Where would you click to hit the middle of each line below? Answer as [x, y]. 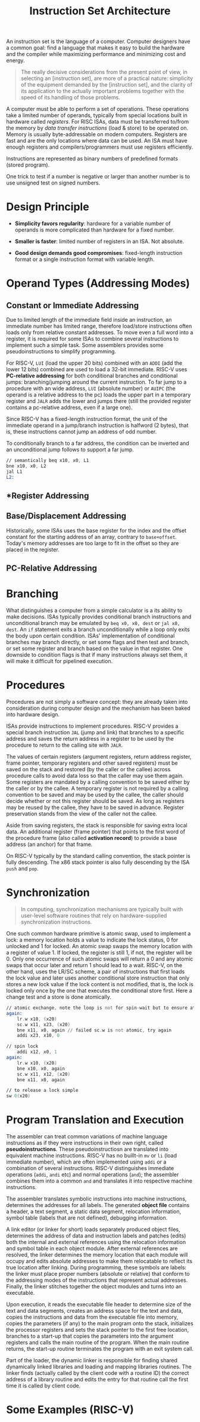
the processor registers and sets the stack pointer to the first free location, [98, 1330]
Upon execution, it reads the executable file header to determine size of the [99, 1304]
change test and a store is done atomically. [59, 997]
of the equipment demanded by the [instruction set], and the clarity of [106, 85]
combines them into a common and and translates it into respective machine [99, 1181]
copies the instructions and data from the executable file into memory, [92, 1317]
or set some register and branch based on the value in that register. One [95, 648]
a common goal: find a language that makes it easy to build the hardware [96, 48]
